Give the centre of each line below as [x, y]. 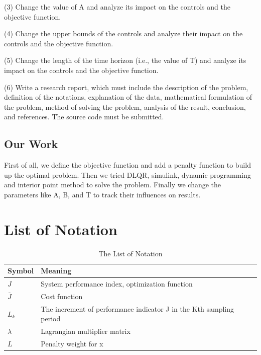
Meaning [56, 271]
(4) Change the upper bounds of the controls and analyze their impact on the [123, 33]
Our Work [31, 144]
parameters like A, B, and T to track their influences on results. [102, 194]
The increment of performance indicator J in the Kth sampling [137, 308]
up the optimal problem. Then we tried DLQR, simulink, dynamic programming [128, 174]
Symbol [21, 271]
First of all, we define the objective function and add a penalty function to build [127, 165]
